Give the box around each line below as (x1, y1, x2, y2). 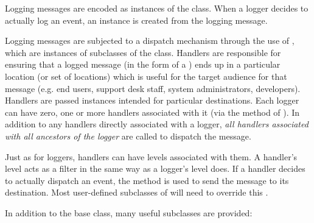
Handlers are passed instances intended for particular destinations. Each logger (5, 94, 299, 107)
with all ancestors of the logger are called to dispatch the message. (5, 129, 251, 142)
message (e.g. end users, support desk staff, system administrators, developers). (5, 82, 301, 94)
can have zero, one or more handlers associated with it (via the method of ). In (5, 105, 300, 118)
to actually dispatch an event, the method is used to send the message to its (5, 174, 289, 186)
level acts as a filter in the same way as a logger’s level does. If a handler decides (5, 162, 305, 175)
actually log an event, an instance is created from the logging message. (5, 13, 268, 26)
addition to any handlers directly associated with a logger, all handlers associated (5, 118, 309, 130)
